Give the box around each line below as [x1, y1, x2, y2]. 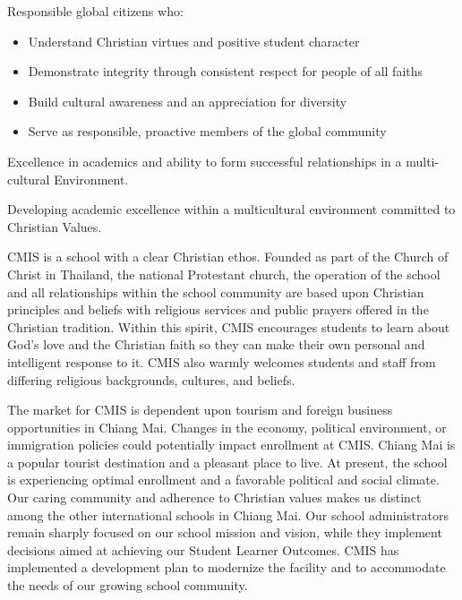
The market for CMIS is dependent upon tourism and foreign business [7, 400, 393, 419]
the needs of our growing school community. [7, 576, 248, 595]
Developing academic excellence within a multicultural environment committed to [7, 200, 456, 219]
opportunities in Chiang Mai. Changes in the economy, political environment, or [7, 417, 447, 436]
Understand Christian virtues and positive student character [28, 31, 360, 50]
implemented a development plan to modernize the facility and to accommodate [7, 558, 446, 577]
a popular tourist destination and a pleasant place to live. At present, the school [7, 452, 448, 471]
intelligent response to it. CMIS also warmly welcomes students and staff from [7, 352, 436, 371]
